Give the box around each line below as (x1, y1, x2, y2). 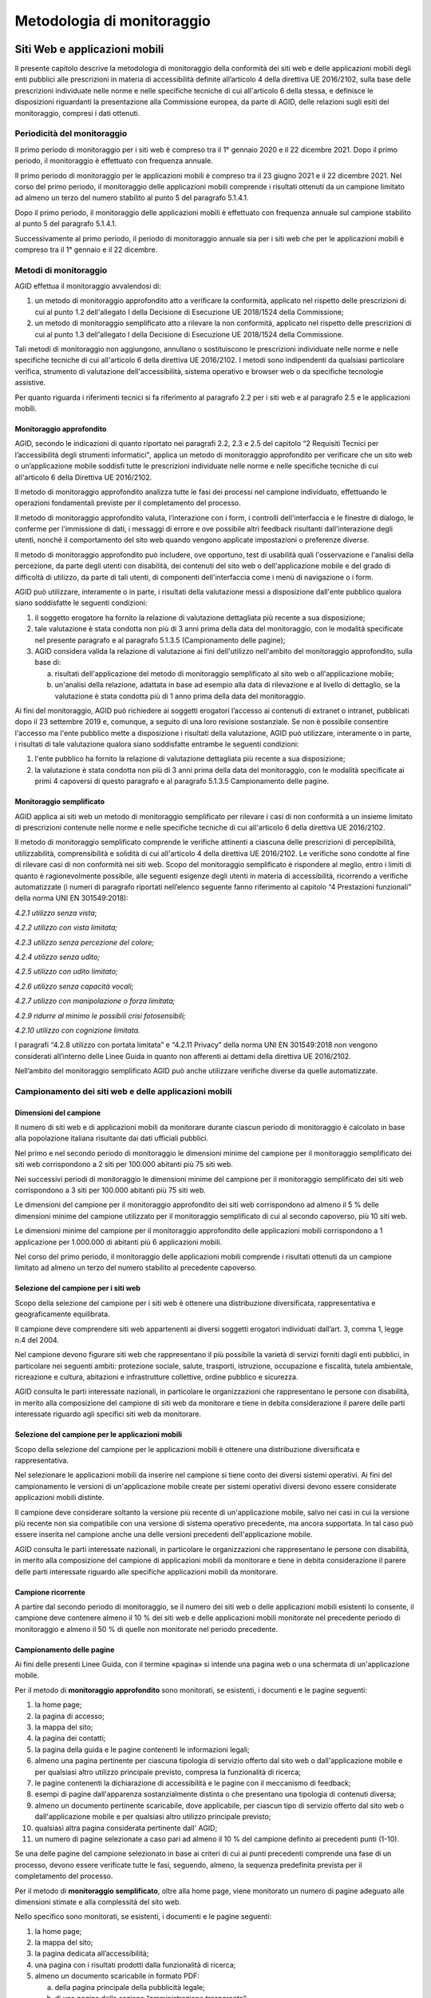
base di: (34, 658, 61, 667)
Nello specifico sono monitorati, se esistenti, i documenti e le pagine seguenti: (14, 1912, 272, 1921)
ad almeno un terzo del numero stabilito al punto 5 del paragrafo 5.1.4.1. (14, 193, 249, 203)
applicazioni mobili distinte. (14, 1493, 105, 1502)
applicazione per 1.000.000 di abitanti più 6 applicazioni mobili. (14, 1237, 223, 1247)
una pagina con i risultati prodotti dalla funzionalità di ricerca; (34, 1960, 236, 1969)
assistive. (14, 378, 46, 388)
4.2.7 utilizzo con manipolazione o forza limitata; (14, 996, 176, 1006)
